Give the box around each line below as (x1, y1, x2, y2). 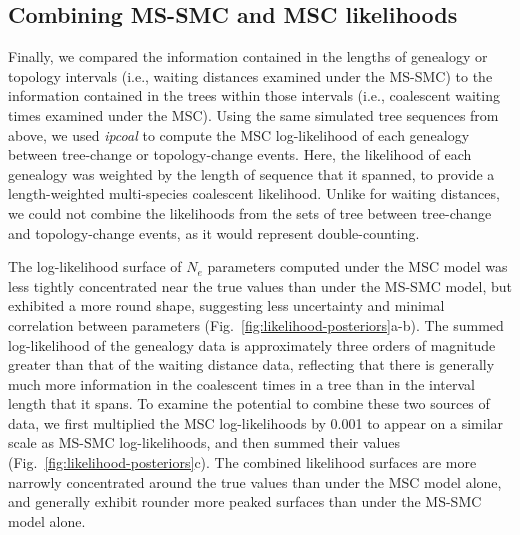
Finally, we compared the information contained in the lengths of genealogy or (8, 46, 488, 67)
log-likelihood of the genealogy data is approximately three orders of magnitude (8, 334, 496, 355)
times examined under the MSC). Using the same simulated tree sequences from (8, 104, 499, 125)
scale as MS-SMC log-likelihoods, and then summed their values (8, 432, 401, 453)
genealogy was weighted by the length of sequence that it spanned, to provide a (8, 163, 495, 184)
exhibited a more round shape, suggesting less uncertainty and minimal (8, 295, 445, 316)
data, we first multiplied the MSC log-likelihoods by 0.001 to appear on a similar (8, 412, 504, 433)
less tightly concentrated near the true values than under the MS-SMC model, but (8, 275, 513, 296)
